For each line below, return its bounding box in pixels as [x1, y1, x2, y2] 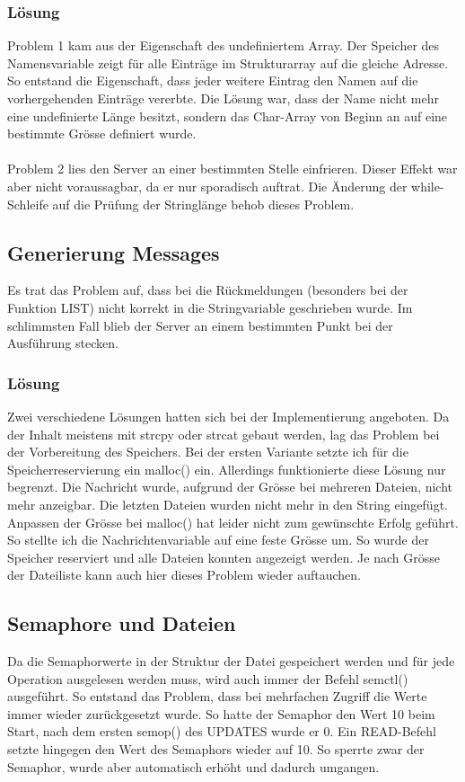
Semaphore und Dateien [7, 609, 236, 637]
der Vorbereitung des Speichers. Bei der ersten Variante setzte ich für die [7, 442, 408, 461]
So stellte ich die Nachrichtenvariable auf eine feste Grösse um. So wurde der [7, 530, 429, 549]
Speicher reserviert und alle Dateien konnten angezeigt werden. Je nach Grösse [7, 547, 440, 566]
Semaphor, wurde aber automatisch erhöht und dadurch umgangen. [7, 757, 380, 776]
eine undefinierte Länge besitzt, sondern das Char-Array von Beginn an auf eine [7, 106, 448, 125]
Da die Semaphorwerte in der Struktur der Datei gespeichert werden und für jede [7, 652, 455, 671]
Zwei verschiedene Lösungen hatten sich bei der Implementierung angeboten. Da [7, 406, 450, 425]
